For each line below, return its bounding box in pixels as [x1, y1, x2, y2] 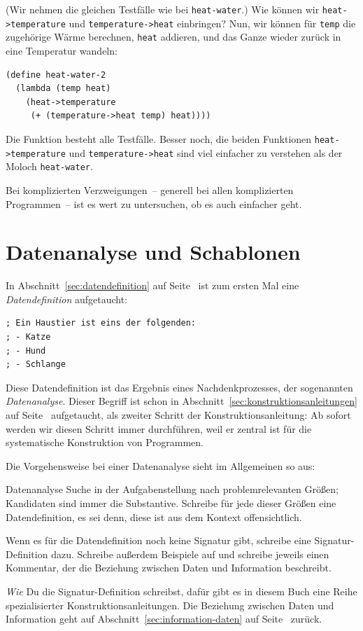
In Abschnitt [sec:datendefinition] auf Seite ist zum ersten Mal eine [6, 278, 299, 293]
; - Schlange [6, 359, 66, 370]
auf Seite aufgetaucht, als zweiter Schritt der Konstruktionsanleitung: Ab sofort [6, 407, 351, 422]
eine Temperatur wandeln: [6, 43, 118, 57]
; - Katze [6, 332, 51, 342]
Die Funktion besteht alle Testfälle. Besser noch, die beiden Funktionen [6, 131, 312, 146]
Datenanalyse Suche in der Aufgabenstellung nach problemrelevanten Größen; [6, 482, 339, 497]
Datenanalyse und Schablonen [6, 237, 301, 266]
